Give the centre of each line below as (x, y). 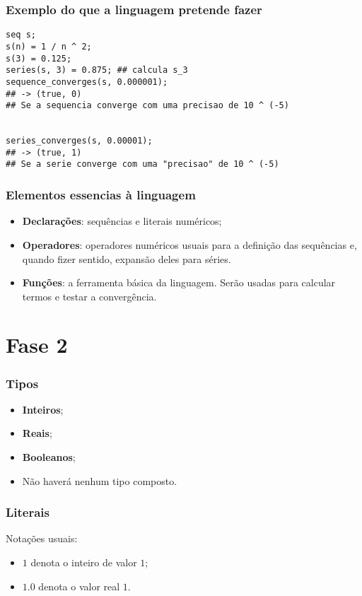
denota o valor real (79, 586)
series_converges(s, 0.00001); (79, 141)
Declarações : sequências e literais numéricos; (122, 221)
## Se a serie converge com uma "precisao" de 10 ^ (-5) (142, 164)
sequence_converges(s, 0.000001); (87, 82)
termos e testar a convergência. (89, 296)
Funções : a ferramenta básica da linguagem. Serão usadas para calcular (179, 282)
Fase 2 (37, 345)
